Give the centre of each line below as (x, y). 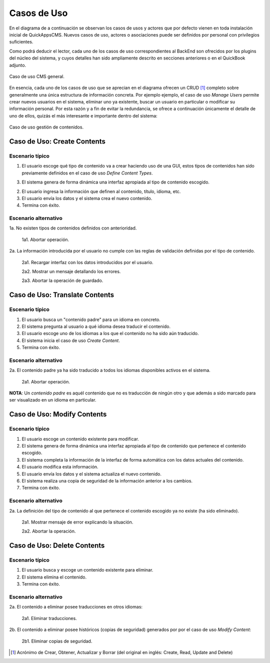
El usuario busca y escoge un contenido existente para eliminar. (87, 570)
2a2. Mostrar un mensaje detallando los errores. (71, 271)
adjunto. (18, 65)
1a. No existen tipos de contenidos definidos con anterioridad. (73, 228)
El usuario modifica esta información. (60, 467)
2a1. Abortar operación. (46, 381)
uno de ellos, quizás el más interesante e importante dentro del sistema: (83, 115)
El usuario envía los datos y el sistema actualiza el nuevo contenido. (92, 474)
